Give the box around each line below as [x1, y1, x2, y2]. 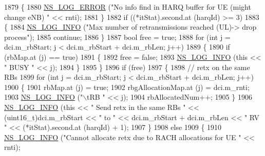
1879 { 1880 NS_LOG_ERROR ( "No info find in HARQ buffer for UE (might [4, 2, 251, 12]
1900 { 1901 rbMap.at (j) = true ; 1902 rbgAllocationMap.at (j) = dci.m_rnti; [4, 81, 250, 92]
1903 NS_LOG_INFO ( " [4, 92, 83, 102]
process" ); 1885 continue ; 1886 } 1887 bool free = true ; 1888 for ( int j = [4, 31, 231, 42]
